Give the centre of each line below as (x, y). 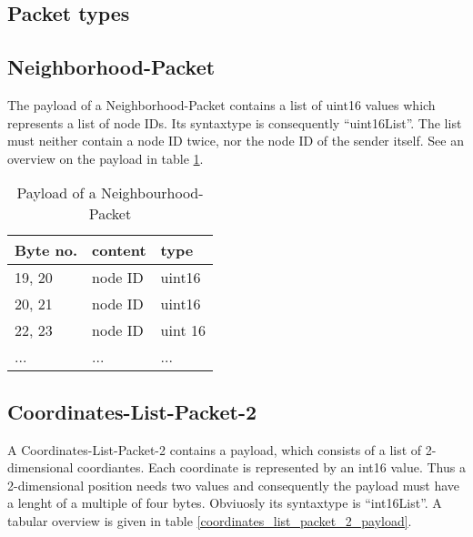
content (119, 250)
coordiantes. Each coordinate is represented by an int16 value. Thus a (272, 467)
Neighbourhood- (152, 193)
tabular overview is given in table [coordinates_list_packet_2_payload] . (210, 520)
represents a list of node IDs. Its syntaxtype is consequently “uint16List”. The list (235, 122)
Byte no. (46, 250)
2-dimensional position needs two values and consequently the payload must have (234, 485)
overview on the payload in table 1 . (106, 158)
